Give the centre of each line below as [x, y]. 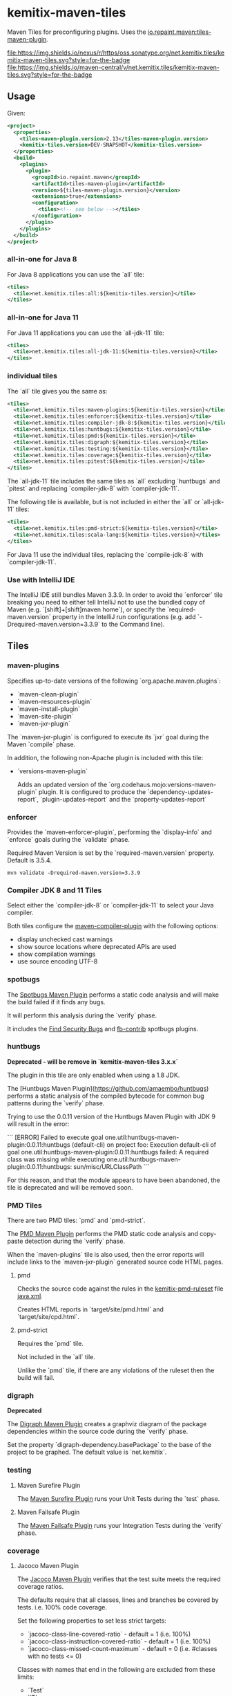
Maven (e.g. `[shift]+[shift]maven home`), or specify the [86, 609]
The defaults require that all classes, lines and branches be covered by [118, 1600]
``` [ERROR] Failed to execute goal [55, 1137]
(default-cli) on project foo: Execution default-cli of [144, 1144]
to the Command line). [133, 624]
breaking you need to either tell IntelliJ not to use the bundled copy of [106, 602]
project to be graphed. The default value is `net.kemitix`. [87, 1452]
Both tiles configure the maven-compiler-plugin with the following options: [113, 926]
